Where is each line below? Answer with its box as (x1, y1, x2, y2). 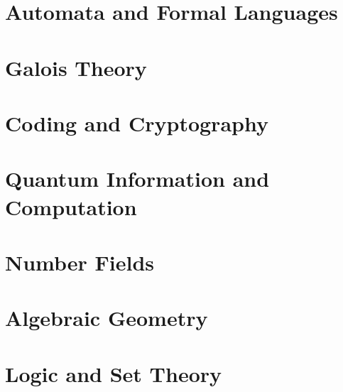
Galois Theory (5, 53, 147, 82)
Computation (5, 192, 137, 221)
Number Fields (5, 247, 155, 276)
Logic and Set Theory (5, 359, 222, 388)
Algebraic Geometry (5, 303, 208, 332)
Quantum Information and (5, 164, 270, 193)
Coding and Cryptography (5, 108, 268, 137)
